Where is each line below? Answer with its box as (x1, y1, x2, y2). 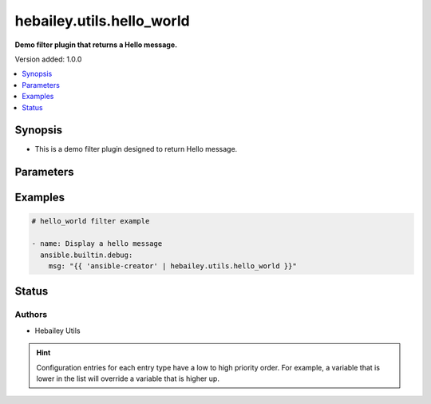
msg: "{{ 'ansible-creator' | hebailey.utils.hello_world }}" (48, 261, 297, 271)
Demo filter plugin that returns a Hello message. (14, 40, 178, 50)
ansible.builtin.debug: (40, 250, 133, 259)
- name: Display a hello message (31, 240, 163, 248)
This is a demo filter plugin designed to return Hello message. (34, 145, 238, 154)
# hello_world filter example (31, 216, 150, 226)
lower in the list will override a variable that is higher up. (36, 374, 219, 383)
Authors (14, 309, 48, 320)
